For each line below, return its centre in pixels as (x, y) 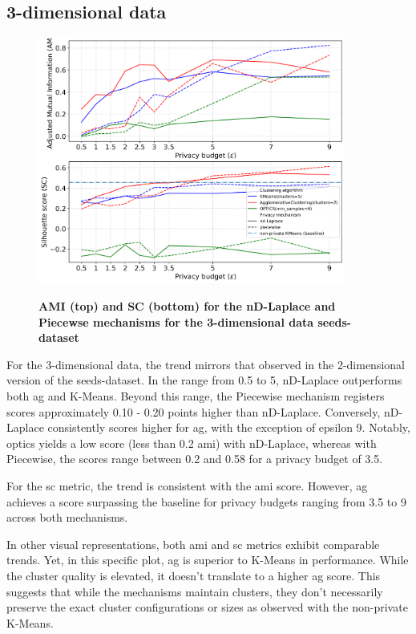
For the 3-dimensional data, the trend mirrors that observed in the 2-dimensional (206, 364)
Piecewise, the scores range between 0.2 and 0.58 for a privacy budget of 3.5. (195, 459)
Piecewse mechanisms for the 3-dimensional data (176, 321)
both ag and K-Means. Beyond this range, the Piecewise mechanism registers (196, 396)
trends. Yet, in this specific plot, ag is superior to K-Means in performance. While (208, 560)
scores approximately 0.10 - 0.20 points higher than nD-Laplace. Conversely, (194, 411)
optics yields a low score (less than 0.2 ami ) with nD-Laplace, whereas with (192, 443)
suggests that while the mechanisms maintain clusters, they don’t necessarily (195, 591)
